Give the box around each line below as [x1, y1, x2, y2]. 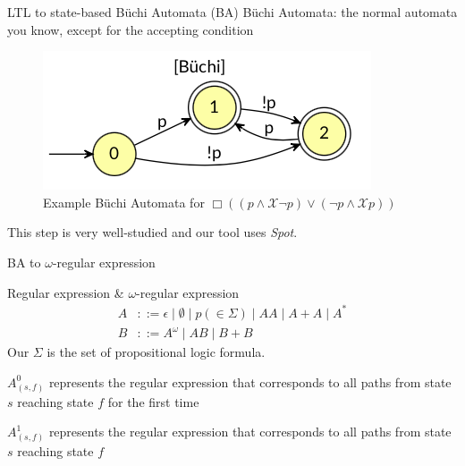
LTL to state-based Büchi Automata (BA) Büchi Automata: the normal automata [7, 3, 458, 21]
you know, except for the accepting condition [7, 20, 254, 38]
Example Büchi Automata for [43, 192, 205, 211]
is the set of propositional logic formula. [46, 343, 266, 361]
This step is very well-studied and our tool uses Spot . [7, 223, 298, 241]
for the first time [107, 392, 199, 411]
